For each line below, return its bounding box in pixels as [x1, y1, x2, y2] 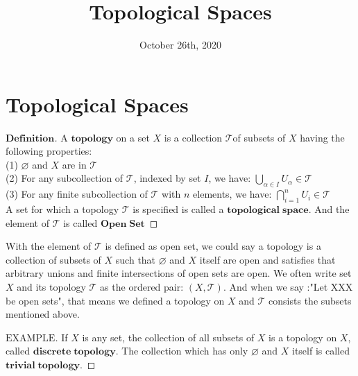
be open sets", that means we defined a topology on [6, 293, 225, 307]
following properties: [6, 144, 92, 158]
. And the [308, 202, 350, 216]
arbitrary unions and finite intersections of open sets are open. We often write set [6, 266, 352, 280]
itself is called [291, 343, 350, 358]
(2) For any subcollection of [6, 171, 123, 185]
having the [300, 130, 345, 144]
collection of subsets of [6, 252, 101, 266]
